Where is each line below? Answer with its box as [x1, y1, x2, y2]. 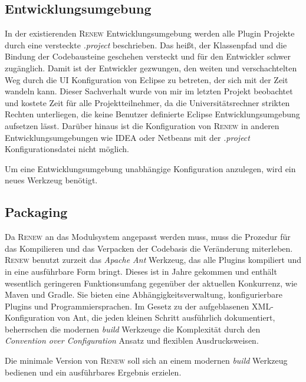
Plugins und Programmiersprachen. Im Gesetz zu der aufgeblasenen [5, 299, 249, 312]
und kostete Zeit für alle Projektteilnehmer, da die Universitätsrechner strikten [5, 96, 290, 108]
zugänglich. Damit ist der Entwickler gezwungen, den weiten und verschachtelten [5, 61, 297, 74]
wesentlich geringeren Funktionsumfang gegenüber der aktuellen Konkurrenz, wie [5, 276, 298, 289]
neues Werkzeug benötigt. [5, 174, 98, 186]
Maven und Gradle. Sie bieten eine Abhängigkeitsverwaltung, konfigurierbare [5, 288, 282, 301]
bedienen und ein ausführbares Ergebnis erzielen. [5, 365, 182, 378]
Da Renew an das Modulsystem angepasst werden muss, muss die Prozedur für [5, 230, 291, 243]
